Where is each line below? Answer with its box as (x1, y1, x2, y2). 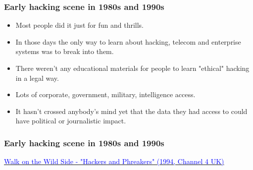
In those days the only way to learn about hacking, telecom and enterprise (15, 36, 241, 47)
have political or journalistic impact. (15, 115, 126, 126)
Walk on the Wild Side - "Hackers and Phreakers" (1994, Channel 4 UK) (4, 156, 224, 167)
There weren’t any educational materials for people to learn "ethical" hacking (15, 63, 250, 73)
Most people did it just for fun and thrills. (15, 20, 144, 30)
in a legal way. (15, 72, 59, 83)
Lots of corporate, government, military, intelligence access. (15, 89, 196, 100)
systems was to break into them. (15, 46, 114, 57)
